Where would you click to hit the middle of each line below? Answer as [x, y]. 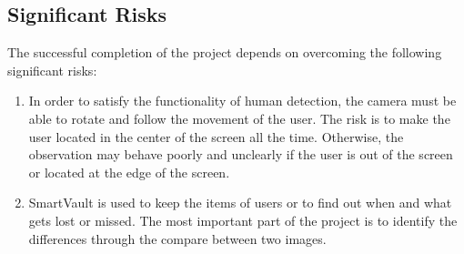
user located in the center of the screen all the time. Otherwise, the [216, 136]
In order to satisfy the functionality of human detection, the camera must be [242, 101]
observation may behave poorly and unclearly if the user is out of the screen [241, 154]
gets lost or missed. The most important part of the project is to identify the [243, 220]
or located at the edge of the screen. [129, 172]
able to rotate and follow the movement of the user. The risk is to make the [239, 118]
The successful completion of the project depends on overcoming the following [225, 52]
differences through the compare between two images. [177, 238]
